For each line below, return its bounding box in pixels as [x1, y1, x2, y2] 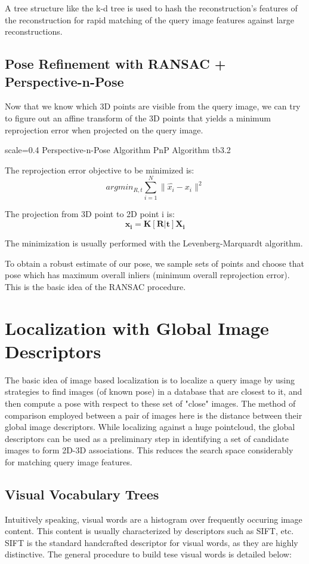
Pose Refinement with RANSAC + [5, 54, 226, 73]
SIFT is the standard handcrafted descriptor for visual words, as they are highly [5, 536, 298, 548]
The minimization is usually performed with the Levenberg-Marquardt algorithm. [5, 237, 303, 249]
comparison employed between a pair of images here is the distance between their [5, 408, 302, 421]
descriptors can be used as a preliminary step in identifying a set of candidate [5, 432, 289, 444]
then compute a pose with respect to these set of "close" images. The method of [5, 397, 296, 409]
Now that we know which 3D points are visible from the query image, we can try [5, 100, 301, 112]
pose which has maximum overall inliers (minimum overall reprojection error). [5, 269, 290, 281]
